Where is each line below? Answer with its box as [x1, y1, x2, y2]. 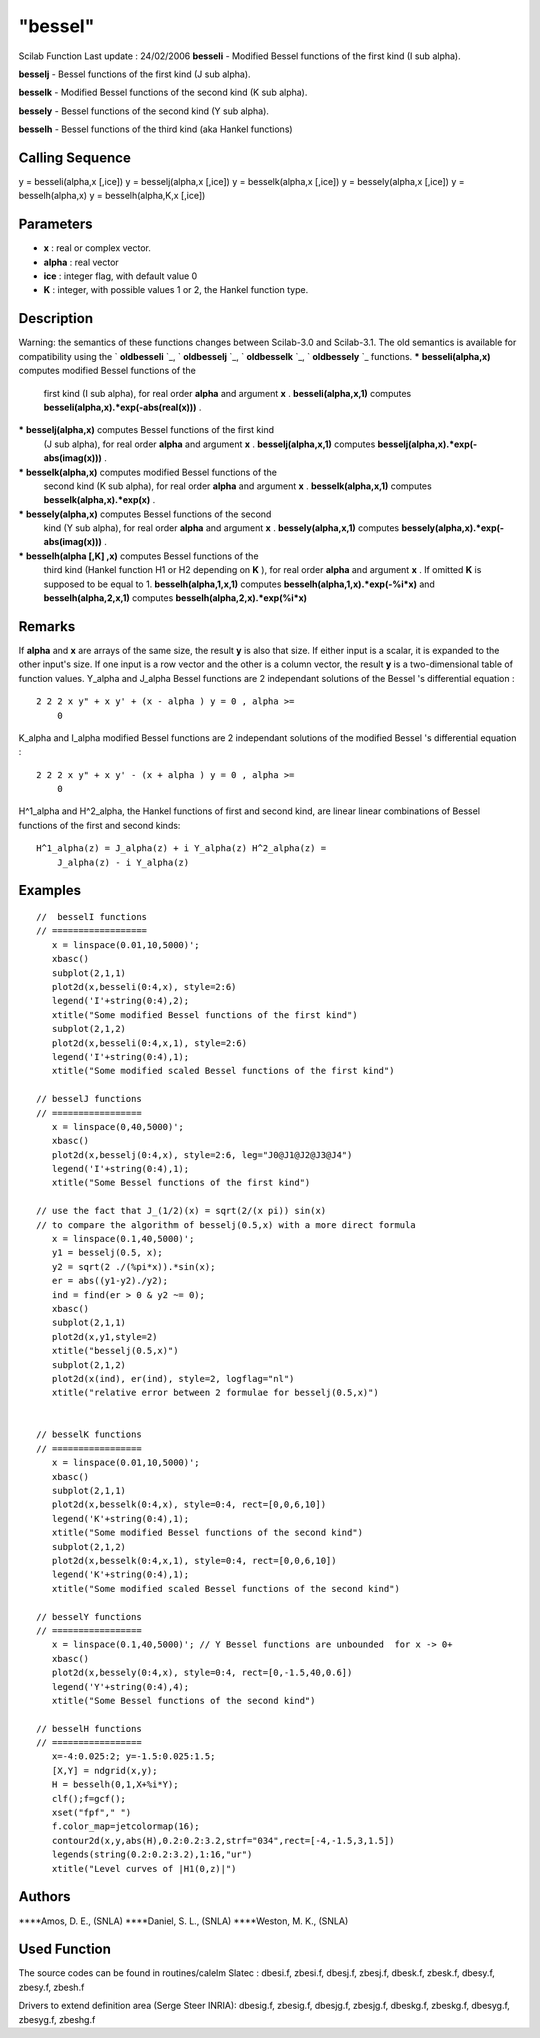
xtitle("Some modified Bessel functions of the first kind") [51, 1009, 359, 1020]
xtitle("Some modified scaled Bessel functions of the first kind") [51, 1065, 395, 1077]
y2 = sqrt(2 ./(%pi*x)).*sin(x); [51, 1261, 216, 1272]
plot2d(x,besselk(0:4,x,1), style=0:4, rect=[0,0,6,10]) [51, 1555, 337, 1566]
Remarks [18, 618, 76, 635]
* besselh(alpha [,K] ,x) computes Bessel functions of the [18, 550, 259, 562]
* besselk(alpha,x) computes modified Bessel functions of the [18, 466, 277, 478]
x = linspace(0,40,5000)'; [51, 1121, 185, 1132]
